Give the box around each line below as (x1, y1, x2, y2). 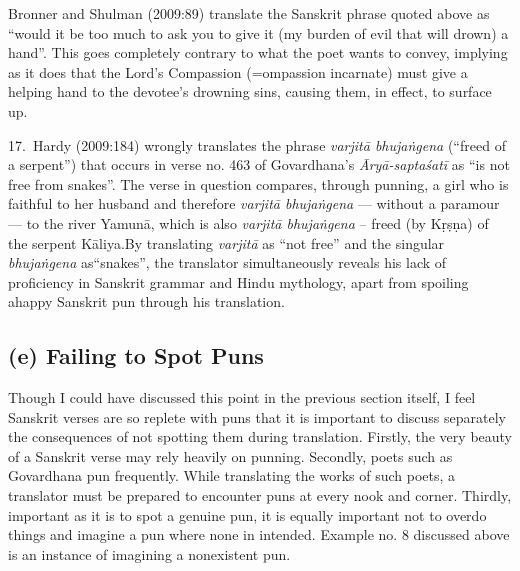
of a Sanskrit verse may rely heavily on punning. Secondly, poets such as (8, 445, 453, 466)
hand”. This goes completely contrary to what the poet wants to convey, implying (8, 42, 508, 63)
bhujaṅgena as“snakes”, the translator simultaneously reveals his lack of (8, 252, 447, 273)
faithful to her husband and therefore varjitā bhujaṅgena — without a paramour (8, 193, 500, 214)
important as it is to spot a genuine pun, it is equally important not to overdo (8, 504, 487, 525)
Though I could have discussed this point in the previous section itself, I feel (8, 387, 476, 408)
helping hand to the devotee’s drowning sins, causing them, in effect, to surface (8, 81, 492, 102)
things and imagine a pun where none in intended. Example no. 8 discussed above (8, 524, 510, 545)
